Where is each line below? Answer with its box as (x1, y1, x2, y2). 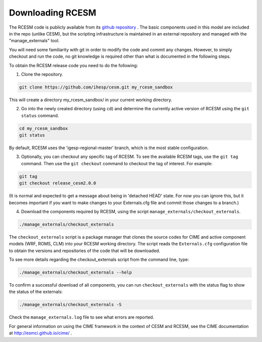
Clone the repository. (21, 71, 63, 77)
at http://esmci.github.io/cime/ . (9, 330, 72, 336)
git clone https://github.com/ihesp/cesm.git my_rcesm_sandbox (19, 84, 173, 90)
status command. (21, 112, 59, 119)
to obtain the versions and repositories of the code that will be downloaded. (9, 248, 160, 254)
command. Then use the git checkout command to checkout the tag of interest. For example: (21, 160, 213, 166)
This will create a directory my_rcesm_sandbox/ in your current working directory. (9, 97, 172, 103)
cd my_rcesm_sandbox (19, 125, 68, 131)
